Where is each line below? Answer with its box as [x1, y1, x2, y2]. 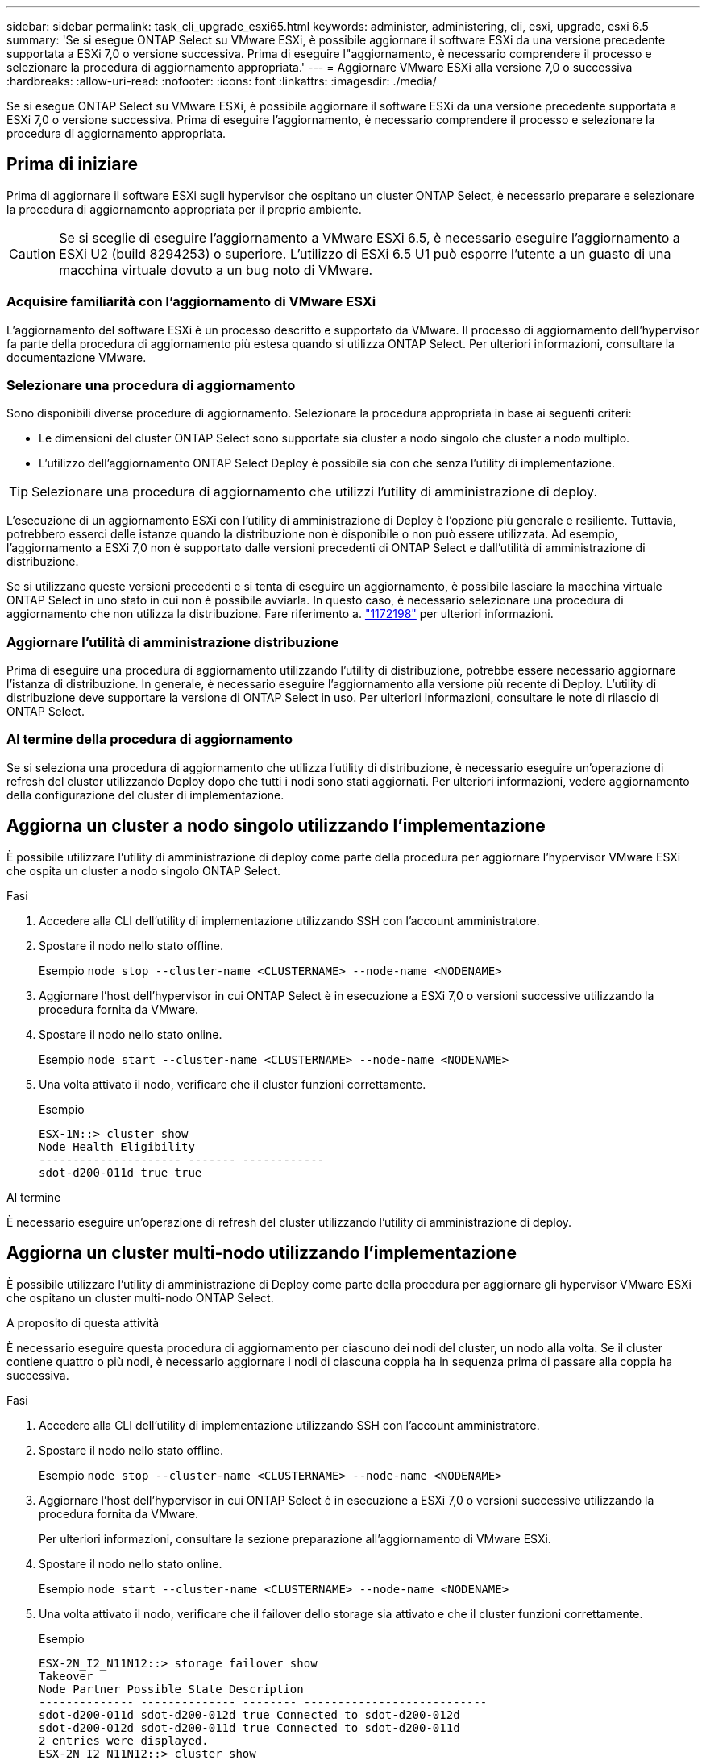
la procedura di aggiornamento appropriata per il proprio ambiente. [6, 201, 362, 216]
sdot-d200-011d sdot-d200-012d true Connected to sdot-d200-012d [39, 1708, 460, 1721]
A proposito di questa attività [6, 1315, 160, 1330]
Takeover [39, 1669, 93, 1683]
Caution [9, 245, 56, 262]
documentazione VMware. [6, 350, 147, 364]
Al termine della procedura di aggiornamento [6, 731, 293, 748]
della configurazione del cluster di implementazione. [6, 787, 284, 802]
